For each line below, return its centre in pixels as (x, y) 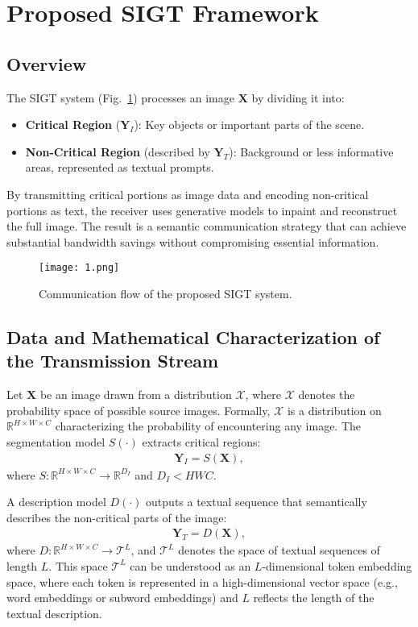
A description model (56, 502)
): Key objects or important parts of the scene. (249, 125)
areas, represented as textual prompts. (120, 167)
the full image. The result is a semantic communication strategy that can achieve (207, 226)
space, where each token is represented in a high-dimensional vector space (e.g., (202, 581)
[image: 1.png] (79, 268)
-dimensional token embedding (337, 565)
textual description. (54, 613)
